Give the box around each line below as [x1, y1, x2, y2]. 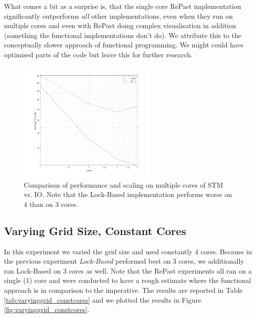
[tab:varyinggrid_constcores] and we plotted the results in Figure [4, 294, 202, 305]
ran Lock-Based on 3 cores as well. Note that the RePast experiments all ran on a [4, 265, 252, 276]
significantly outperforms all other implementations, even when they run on [4, 10, 233, 21]
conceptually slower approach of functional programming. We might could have [4, 40, 244, 50]
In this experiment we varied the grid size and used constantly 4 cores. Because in [4, 246, 253, 256]
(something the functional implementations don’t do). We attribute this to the [4, 30, 242, 40]
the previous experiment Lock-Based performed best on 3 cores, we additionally [4, 256, 244, 266]
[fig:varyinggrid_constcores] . [4, 304, 89, 315]
